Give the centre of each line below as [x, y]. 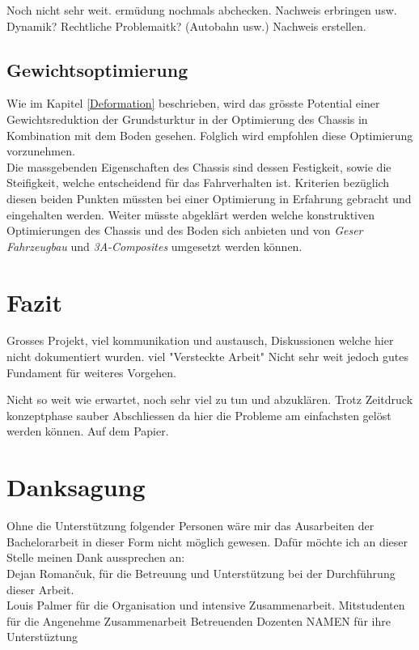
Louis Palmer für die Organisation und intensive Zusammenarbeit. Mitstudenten [206, 605]
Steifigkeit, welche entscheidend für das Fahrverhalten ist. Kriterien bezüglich [198, 183]
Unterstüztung [42, 637]
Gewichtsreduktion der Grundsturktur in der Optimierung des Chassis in [187, 119]
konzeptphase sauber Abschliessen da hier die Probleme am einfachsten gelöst [199, 415]
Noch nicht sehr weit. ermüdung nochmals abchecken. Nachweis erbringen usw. [202, 10]
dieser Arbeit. [40, 589]
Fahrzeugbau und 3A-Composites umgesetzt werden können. [154, 246]
